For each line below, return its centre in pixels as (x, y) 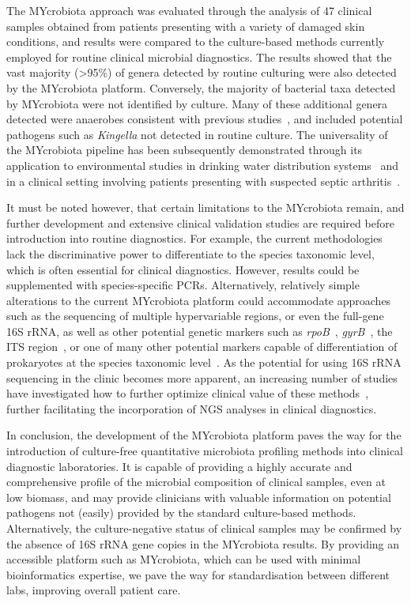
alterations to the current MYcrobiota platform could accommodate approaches (199, 300)
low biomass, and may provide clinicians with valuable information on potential (199, 497)
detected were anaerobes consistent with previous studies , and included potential (205, 119)
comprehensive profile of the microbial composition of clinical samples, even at (196, 482)
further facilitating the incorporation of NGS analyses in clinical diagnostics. (192, 408)
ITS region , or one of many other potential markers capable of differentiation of (202, 347)
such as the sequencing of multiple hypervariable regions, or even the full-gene (195, 316)
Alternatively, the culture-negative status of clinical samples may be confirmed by (204, 528)
